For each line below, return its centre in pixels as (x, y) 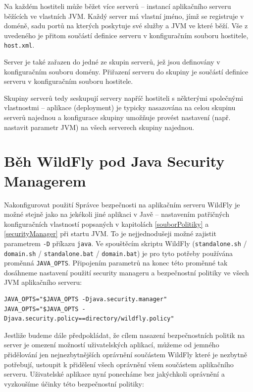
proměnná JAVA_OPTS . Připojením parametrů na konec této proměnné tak (116, 263)
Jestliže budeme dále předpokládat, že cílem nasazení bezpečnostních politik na (125, 335)
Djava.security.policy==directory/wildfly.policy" (89, 319)
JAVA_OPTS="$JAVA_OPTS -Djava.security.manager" (86, 299)
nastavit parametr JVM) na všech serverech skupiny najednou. (99, 127)
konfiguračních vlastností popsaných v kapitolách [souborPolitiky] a (106, 224)
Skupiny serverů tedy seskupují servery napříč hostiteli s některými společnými (124, 98)
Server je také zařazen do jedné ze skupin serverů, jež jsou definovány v (112, 62)
